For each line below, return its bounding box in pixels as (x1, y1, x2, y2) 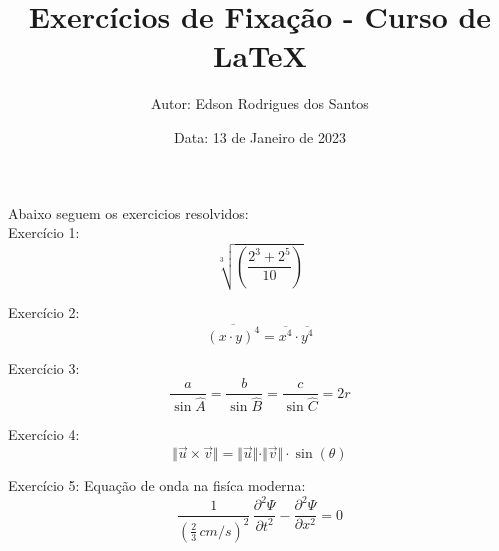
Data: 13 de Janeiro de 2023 (174, 126, 346, 147)
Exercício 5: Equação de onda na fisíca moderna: (8, 475, 306, 496)
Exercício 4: (8, 424, 80, 445)
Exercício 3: (8, 357, 80, 378)
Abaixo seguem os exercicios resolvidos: (8, 202, 249, 223)
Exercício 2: (8, 302, 80, 323)
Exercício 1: (8, 222, 80, 243)
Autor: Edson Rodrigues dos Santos (151, 93, 369, 114)
